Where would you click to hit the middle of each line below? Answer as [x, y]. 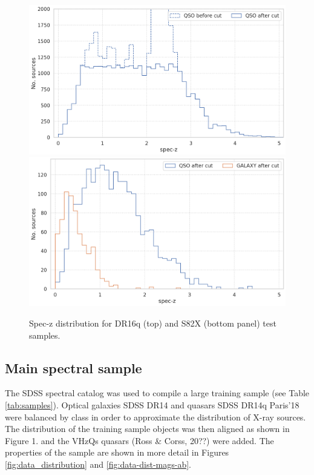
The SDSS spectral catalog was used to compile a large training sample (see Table [157, 393]
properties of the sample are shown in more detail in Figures [117, 452]
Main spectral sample [74, 367]
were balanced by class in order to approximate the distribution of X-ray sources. [155, 417]
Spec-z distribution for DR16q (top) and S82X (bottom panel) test [153, 323]
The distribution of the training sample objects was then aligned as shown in [147, 429]
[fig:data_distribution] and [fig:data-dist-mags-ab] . [98, 464]
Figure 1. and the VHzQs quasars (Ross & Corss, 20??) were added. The [139, 440]
